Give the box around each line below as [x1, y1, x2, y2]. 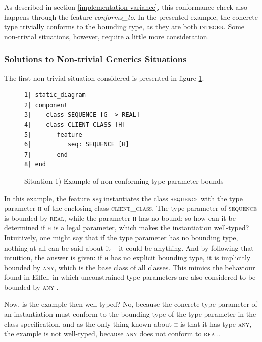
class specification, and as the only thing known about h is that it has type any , [4, 318, 252, 329]
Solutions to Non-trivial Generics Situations [4, 53, 187, 65]
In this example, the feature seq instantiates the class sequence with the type [4, 192, 243, 203]
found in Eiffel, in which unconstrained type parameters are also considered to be [4, 272, 256, 282]
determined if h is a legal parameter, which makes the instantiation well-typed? [4, 222, 249, 233]
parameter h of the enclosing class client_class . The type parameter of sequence [4, 203, 257, 213]
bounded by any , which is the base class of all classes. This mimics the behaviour [4, 262, 255, 272]
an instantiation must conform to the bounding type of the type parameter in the [4, 309, 256, 319]
